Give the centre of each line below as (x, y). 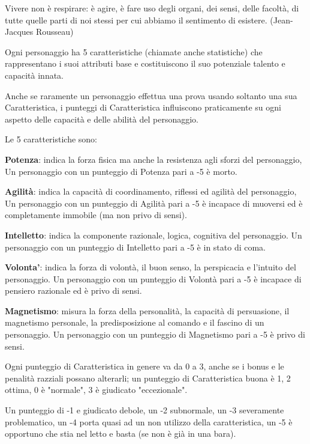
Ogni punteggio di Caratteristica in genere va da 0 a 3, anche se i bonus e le (145, 366)
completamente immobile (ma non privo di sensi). (96, 215)
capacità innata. (34, 75)
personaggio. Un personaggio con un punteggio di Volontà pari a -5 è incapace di (153, 278)
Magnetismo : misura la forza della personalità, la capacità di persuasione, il (147, 310)
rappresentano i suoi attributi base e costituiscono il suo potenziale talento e (145, 63)
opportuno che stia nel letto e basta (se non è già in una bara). (121, 433)
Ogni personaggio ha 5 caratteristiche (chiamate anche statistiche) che (134, 51)
